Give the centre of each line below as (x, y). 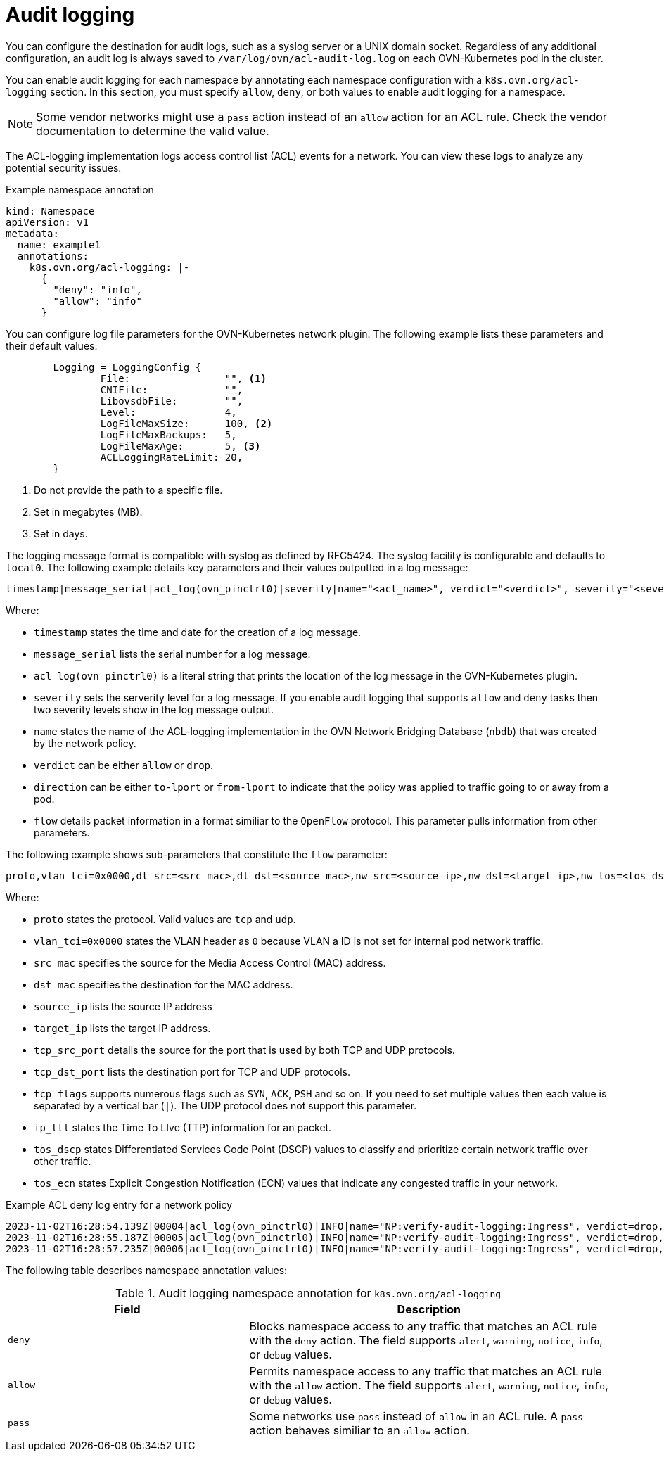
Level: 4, (168, 412)
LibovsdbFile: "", (172, 401)
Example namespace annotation (80, 189)
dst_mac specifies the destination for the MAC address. (164, 984)
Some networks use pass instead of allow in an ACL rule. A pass (416, 1416)
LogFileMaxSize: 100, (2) (186, 423)
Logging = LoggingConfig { (127, 367)
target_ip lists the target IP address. (122, 1028)
